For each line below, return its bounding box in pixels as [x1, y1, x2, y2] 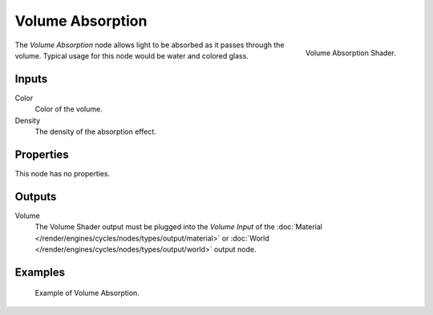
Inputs [14, 72, 48, 86]
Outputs [14, 189, 57, 204]
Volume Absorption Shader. [305, 48, 396, 58]
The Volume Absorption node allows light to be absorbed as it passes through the [14, 40, 285, 50]
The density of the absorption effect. [34, 127, 156, 136]
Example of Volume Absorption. [34, 289, 140, 298]
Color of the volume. [34, 104, 103, 114]
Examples [14, 265, 66, 279]
